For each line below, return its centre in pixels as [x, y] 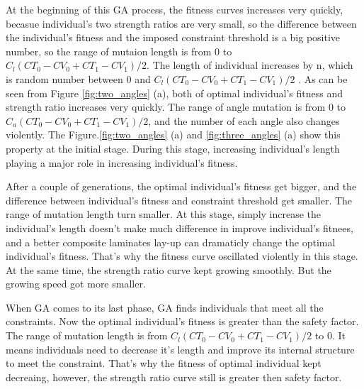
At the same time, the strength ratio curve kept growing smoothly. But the [169, 269]
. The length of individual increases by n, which [250, 65]
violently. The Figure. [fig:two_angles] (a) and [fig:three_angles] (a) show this [173, 135]
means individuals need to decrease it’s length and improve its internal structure [180, 349]
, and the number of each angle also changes [244, 120]
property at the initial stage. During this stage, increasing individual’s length [173, 148]
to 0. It [330, 335]
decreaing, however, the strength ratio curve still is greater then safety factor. [174, 377]
